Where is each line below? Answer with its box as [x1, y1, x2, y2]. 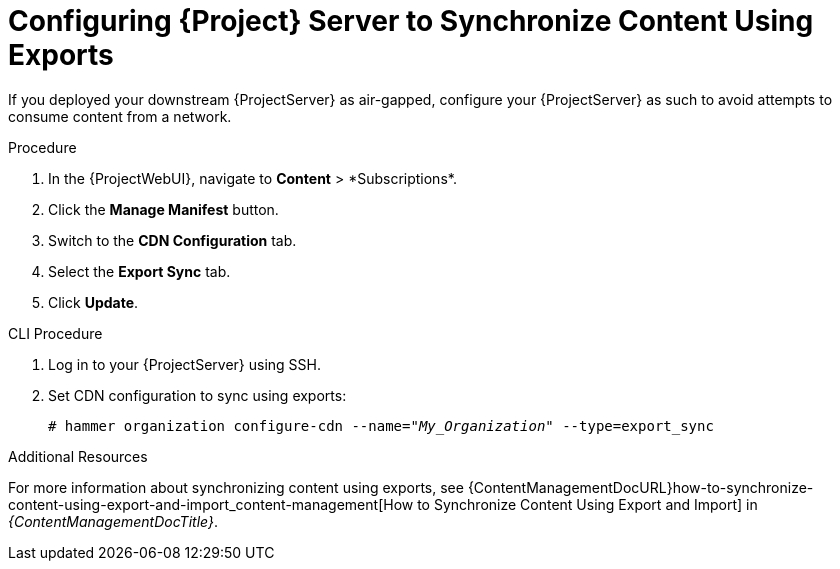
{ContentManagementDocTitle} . [8, 512, 218, 530]
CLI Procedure [8, 324, 103, 342]
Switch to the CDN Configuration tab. [48, 231, 297, 249]
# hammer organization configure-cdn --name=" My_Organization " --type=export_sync [48, 417, 714, 434]
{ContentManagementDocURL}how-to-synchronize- [467, 478, 814, 496]
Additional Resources [8, 447, 148, 465]
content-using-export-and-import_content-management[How [8, 495, 414, 513]
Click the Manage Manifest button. [48, 200, 279, 218]
